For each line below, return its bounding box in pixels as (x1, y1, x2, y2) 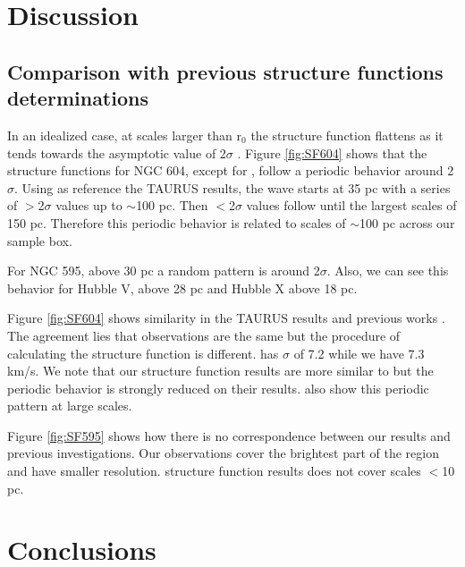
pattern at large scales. (7, 396, 132, 415)
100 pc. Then (136, 196, 208, 215)
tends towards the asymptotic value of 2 (7, 143, 226, 162)
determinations (7, 84, 148, 112)
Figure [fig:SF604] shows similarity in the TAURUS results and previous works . (7, 309, 445, 327)
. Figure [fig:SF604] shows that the (237, 143, 427, 162)
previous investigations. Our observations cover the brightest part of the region (7, 444, 439, 462)
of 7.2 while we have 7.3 (293, 343, 425, 362)
